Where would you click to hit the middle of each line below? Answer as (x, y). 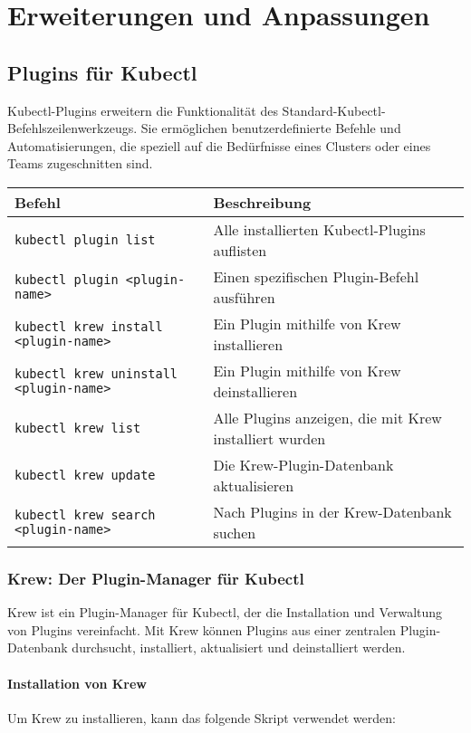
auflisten (240, 250)
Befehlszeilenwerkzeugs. (72, 128)
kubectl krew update (85, 475)
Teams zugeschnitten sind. (80, 163)
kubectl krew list (78, 428)
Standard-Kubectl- (334, 110)
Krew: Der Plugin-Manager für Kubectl (156, 578)
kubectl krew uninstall (96, 373)
